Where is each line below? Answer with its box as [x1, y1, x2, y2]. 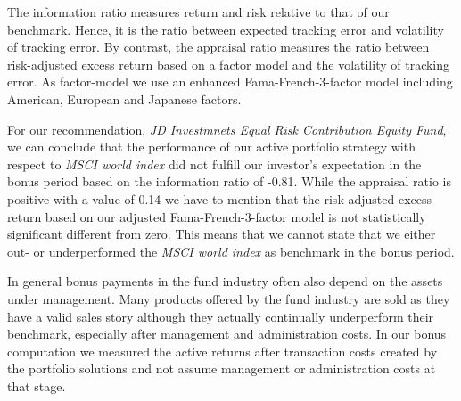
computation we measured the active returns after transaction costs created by [7, 341, 438, 360]
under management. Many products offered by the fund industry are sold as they [7, 289, 450, 307]
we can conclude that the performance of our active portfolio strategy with [7, 137, 416, 156]
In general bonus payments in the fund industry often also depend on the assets [7, 272, 443, 291]
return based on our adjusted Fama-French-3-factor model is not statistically [7, 207, 426, 225]
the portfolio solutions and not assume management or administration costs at [7, 359, 436, 378]
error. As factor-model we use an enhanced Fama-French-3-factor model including [7, 72, 453, 91]
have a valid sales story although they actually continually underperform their [7, 307, 434, 325]
